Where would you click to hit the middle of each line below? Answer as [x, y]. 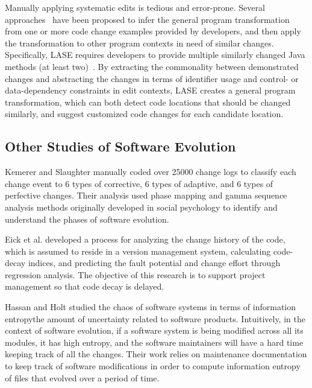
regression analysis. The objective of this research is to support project [135, 274]
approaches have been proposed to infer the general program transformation [147, 19]
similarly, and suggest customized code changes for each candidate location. [144, 114]
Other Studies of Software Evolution [120, 146]
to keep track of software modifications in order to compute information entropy [153, 366]
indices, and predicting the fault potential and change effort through [154, 263]
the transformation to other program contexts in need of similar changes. [139, 43]
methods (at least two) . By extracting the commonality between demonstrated [152, 66]
